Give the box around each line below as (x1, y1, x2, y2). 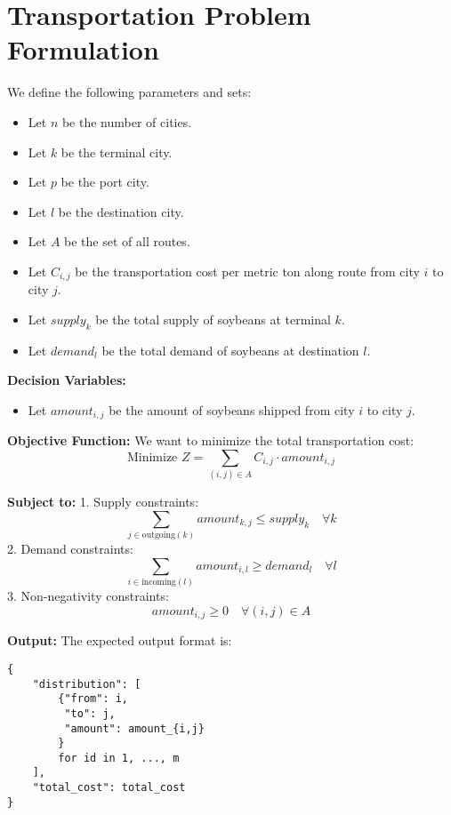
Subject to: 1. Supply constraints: (7, 492, 199, 511)
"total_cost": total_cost (32, 781, 186, 795)
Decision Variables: (7, 371, 126, 389)
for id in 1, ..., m (58, 751, 180, 764)
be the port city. (60, 172, 149, 191)
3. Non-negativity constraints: (7, 587, 169, 605)
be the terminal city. (60, 142, 173, 161)
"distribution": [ (32, 677, 141, 691)
